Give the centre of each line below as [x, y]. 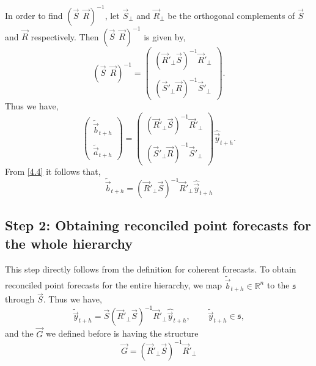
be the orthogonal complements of [231, 15]
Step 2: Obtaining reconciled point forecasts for [158, 225]
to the [278, 285]
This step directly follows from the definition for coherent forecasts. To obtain [151, 269]
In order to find [34, 15]
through [20, 299]
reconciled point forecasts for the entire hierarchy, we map [114, 285]
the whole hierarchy [69, 243]
